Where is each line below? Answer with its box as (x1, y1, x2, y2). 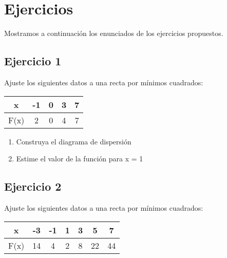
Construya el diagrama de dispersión (16, 136, 131, 146)
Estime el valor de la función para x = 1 (16, 153, 143, 164)
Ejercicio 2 (4, 178, 62, 194)
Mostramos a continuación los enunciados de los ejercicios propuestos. (4, 28, 223, 39)
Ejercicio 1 (4, 53, 62, 69)
